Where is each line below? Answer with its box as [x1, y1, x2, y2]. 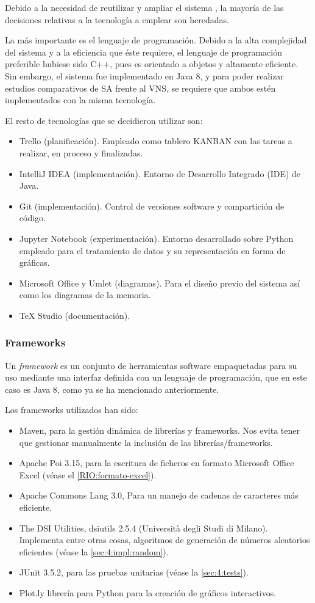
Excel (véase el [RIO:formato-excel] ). [19, 468, 157, 481]
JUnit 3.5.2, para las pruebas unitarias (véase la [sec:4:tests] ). [19, 566, 249, 579]
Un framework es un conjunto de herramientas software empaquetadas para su [5, 359, 297, 371]
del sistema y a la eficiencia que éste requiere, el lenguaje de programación [5, 45, 282, 58]
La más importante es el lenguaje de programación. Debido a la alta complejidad [5, 34, 307, 46]
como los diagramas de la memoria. [19, 288, 151, 301]
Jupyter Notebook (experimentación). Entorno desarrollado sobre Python [19, 232, 294, 244]
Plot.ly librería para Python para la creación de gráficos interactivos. [19, 587, 277, 599]
